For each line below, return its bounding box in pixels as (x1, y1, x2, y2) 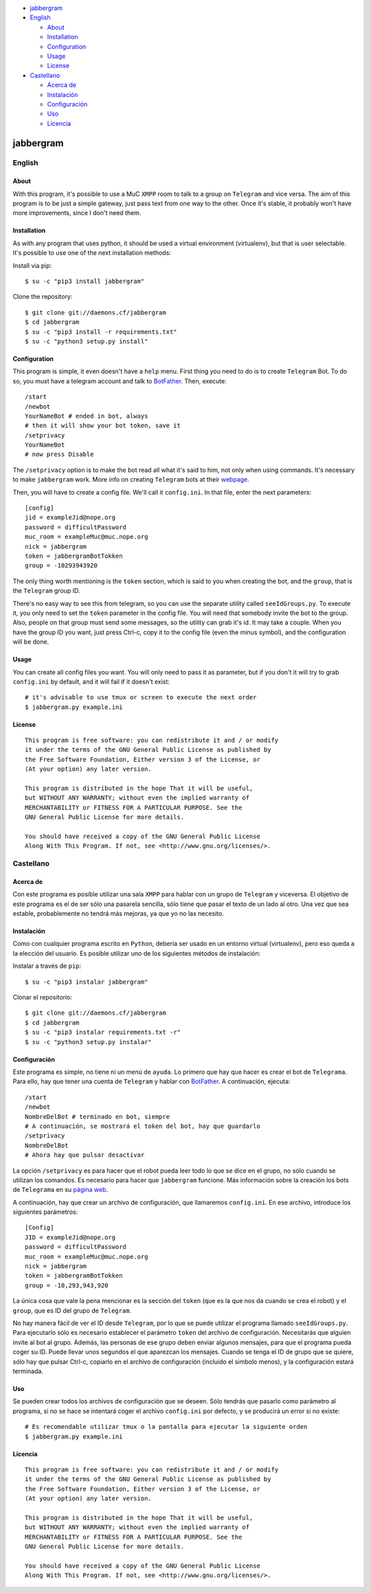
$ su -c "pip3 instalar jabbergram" (25, 978, 148, 986)
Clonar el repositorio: (12, 993, 72, 1002)
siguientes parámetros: (12, 1208, 78, 1216)
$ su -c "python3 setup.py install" (25, 337, 148, 345)
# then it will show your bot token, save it (25, 422, 181, 429)
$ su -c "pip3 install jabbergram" (25, 278, 145, 285)
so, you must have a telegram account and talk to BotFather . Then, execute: (12, 376, 227, 385)
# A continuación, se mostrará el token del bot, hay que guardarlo (25, 1122, 260, 1130)
